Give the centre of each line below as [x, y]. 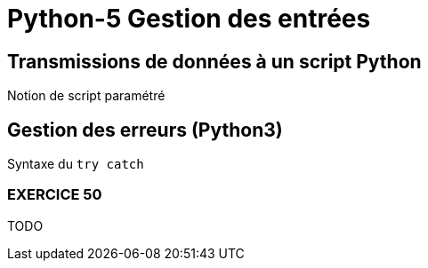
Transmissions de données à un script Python [214, 61]
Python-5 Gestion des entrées [189, 19]
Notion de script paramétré [86, 96]
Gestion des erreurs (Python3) [145, 130]
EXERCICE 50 [55, 195]
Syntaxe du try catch [76, 164]
